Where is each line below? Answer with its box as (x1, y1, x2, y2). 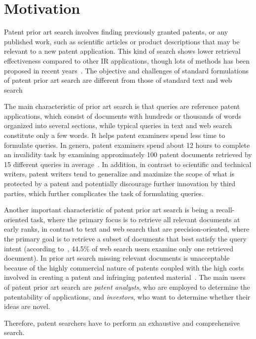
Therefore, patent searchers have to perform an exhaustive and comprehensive (4, 317, 240, 328)
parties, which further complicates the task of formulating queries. (4, 188, 204, 198)
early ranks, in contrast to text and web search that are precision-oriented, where (4, 224, 250, 234)
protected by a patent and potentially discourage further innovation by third (4, 178, 235, 189)
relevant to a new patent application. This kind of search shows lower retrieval (4, 46, 241, 56)
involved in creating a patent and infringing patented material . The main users (4, 272, 246, 282)
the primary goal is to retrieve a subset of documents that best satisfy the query (4, 234, 247, 243)
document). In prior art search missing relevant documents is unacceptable (4, 253, 230, 263)
